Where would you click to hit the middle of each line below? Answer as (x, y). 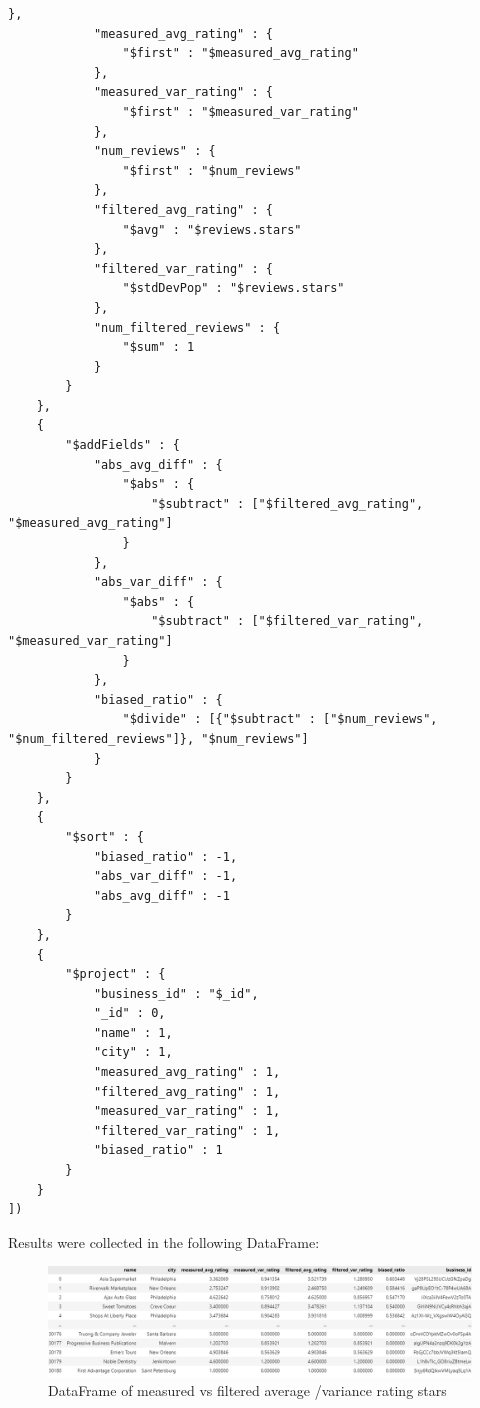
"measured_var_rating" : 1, (187, 1111)
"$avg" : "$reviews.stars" (212, 229)
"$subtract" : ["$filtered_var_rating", (287, 621)
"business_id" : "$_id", (176, 993)
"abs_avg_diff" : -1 (161, 895)
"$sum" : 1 (158, 347)
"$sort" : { (105, 836)
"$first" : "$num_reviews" (212, 170)
